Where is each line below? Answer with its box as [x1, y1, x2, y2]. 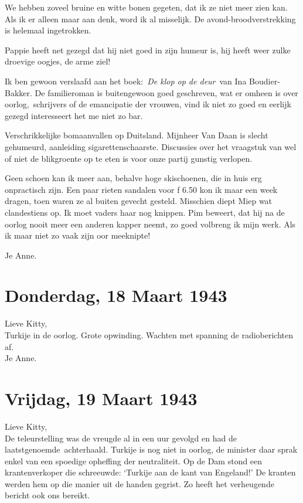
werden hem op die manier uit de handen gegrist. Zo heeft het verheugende [5, 477, 274, 490]
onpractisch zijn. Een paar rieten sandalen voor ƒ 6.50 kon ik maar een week [5, 183, 278, 195]
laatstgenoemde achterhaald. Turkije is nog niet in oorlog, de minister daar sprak [5, 443, 298, 456]
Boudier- [249, 74, 280, 87]
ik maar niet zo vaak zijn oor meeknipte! [5, 229, 151, 242]
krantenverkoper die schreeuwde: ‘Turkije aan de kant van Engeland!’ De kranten [5, 466, 296, 478]
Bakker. [5, 86, 32, 98]
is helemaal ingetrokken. [5, 24, 91, 36]
